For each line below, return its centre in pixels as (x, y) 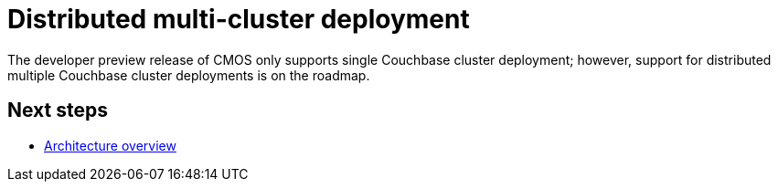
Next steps (58, 110)
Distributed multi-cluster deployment (239, 19)
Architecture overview (110, 145)
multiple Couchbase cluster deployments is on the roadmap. (189, 75)
